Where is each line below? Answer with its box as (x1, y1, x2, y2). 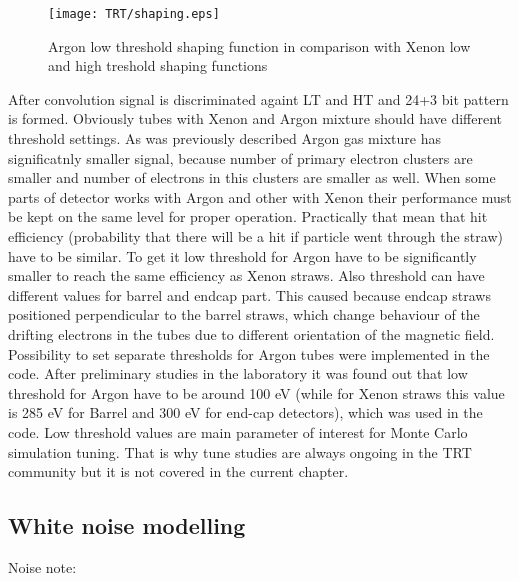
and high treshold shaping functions (48, 55, 268, 76)
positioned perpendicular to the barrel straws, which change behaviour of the (8, 304, 480, 325)
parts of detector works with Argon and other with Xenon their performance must (8, 186, 512, 207)
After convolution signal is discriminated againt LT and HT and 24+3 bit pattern (8, 88, 509, 109)
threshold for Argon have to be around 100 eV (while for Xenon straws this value (8, 382, 505, 403)
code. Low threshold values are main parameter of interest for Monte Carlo (8, 421, 468, 442)
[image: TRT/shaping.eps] (48, 7, 220, 21)
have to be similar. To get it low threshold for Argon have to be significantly (8, 245, 477, 266)
